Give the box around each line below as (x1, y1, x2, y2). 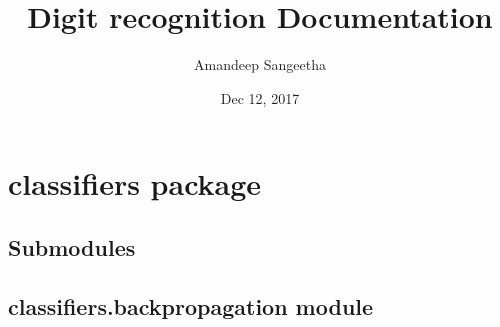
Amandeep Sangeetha (194, 54, 326, 75)
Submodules (8, 231, 136, 262)
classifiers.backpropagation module (8, 290, 374, 321)
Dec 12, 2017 (220, 87, 300, 108)
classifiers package (8, 163, 262, 204)
